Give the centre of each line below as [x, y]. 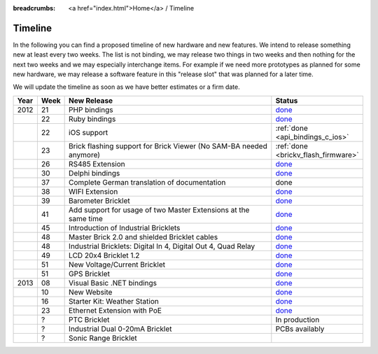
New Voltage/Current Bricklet [117, 264]
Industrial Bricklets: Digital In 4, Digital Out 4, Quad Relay [162, 246]
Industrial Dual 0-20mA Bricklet [120, 329]
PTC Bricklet [89, 320]
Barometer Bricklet [100, 201]
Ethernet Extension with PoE [115, 310]
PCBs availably [300, 329]
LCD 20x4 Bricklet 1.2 [104, 255]
